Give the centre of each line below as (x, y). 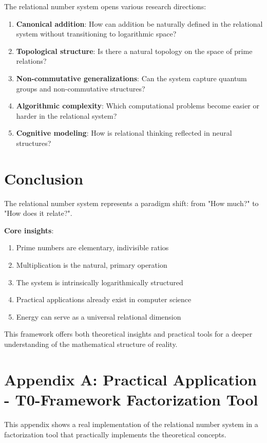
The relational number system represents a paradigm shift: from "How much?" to (131, 203)
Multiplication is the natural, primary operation (92, 265)
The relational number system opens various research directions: (105, 6)
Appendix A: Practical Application (130, 379)
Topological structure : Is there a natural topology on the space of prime (134, 51)
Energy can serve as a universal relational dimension (99, 316)
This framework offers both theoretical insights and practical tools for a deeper (128, 334)
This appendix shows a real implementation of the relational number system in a (131, 424)
